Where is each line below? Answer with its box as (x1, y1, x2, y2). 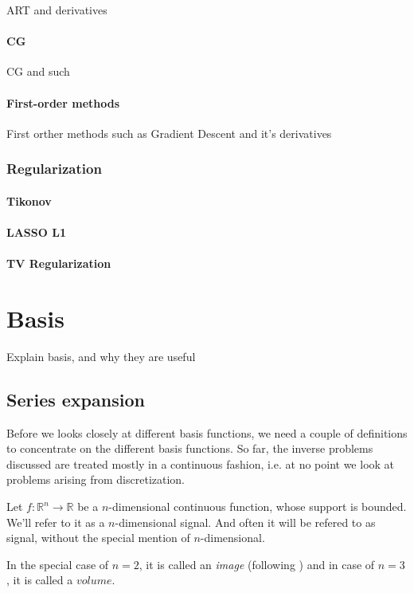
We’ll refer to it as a (6, 513, 105, 530)
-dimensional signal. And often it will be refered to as (115, 513, 376, 530)
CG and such (6, 63, 70, 80)
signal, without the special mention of (6, 529, 190, 546)
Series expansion (6, 387, 145, 411)
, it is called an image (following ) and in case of (139, 556, 375, 572)
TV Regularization (6, 255, 111, 272)
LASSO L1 (6, 224, 66, 240)
